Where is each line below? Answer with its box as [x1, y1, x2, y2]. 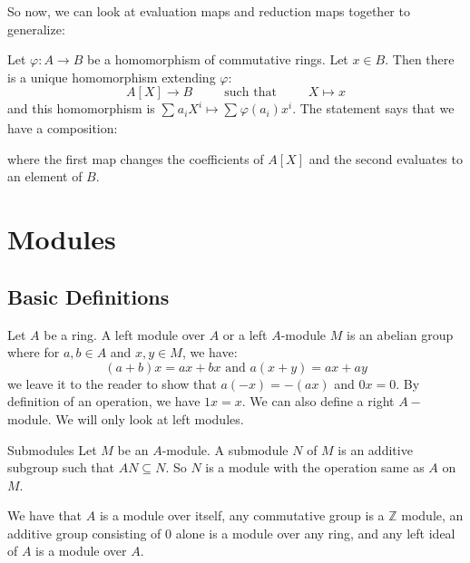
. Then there [385, 50, 455, 69]
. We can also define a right [241, 392, 395, 411]
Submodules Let [7, 440, 97, 459]
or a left [222, 325, 268, 344]
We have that [7, 506, 83, 525]
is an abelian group [347, 325, 454, 344]
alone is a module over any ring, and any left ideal [175, 523, 455, 542]
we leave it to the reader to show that [7, 374, 217, 393]
